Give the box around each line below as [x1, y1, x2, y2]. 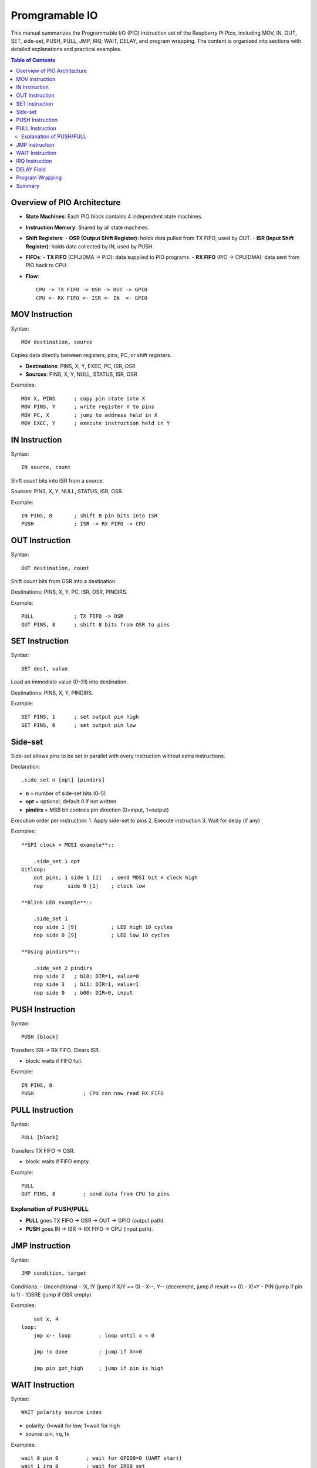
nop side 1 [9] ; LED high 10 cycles [33, 924, 173, 930]
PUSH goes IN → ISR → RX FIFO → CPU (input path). [25, 1225, 153, 1233]
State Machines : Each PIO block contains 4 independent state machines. [25, 213, 203, 220]
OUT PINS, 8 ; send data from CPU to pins [21, 1191, 170, 1197]
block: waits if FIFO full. [25, 1057, 83, 1064]
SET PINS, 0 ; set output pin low [21, 722, 136, 728]
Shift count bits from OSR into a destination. [11, 577, 117, 584]
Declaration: [11, 763, 41, 770]
